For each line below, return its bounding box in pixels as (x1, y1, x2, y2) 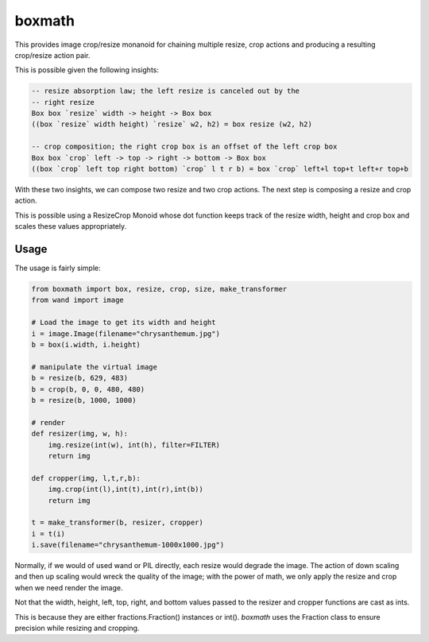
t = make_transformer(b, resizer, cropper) (31, 518, 204, 528)
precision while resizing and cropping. (14, 624, 140, 633)
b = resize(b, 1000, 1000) (31, 396, 137, 404)
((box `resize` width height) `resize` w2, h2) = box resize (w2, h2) (31, 120, 313, 129)
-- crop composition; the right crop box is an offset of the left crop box (31, 142, 338, 151)
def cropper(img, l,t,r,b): (31, 474, 141, 482)
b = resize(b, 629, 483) (31, 373, 129, 383)
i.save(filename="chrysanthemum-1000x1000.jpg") (31, 540, 225, 550)
